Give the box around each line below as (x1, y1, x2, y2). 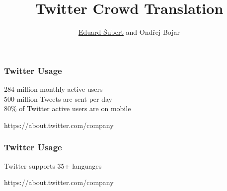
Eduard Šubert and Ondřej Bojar (78, 27, 180, 37)
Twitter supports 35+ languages (4, 160, 102, 171)
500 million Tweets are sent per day (4, 93, 112, 104)
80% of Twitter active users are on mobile (4, 103, 131, 114)
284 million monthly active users (4, 84, 103, 94)
